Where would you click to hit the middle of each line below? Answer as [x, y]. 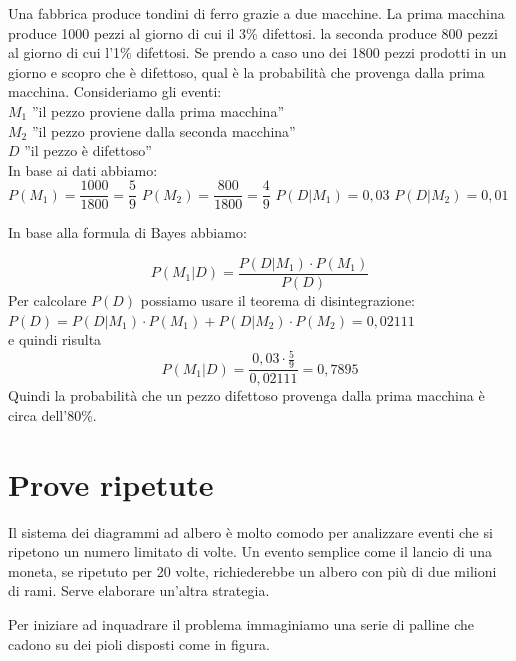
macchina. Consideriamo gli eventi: [115, 91]
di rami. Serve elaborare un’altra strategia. [139, 590]
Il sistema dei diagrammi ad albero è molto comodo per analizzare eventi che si [250, 531]
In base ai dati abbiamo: [83, 169]
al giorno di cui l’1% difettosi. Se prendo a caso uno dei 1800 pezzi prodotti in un [257, 52]
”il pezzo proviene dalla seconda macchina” [163, 130]
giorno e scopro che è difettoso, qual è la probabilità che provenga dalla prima [246, 71]
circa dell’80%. [52, 414]
